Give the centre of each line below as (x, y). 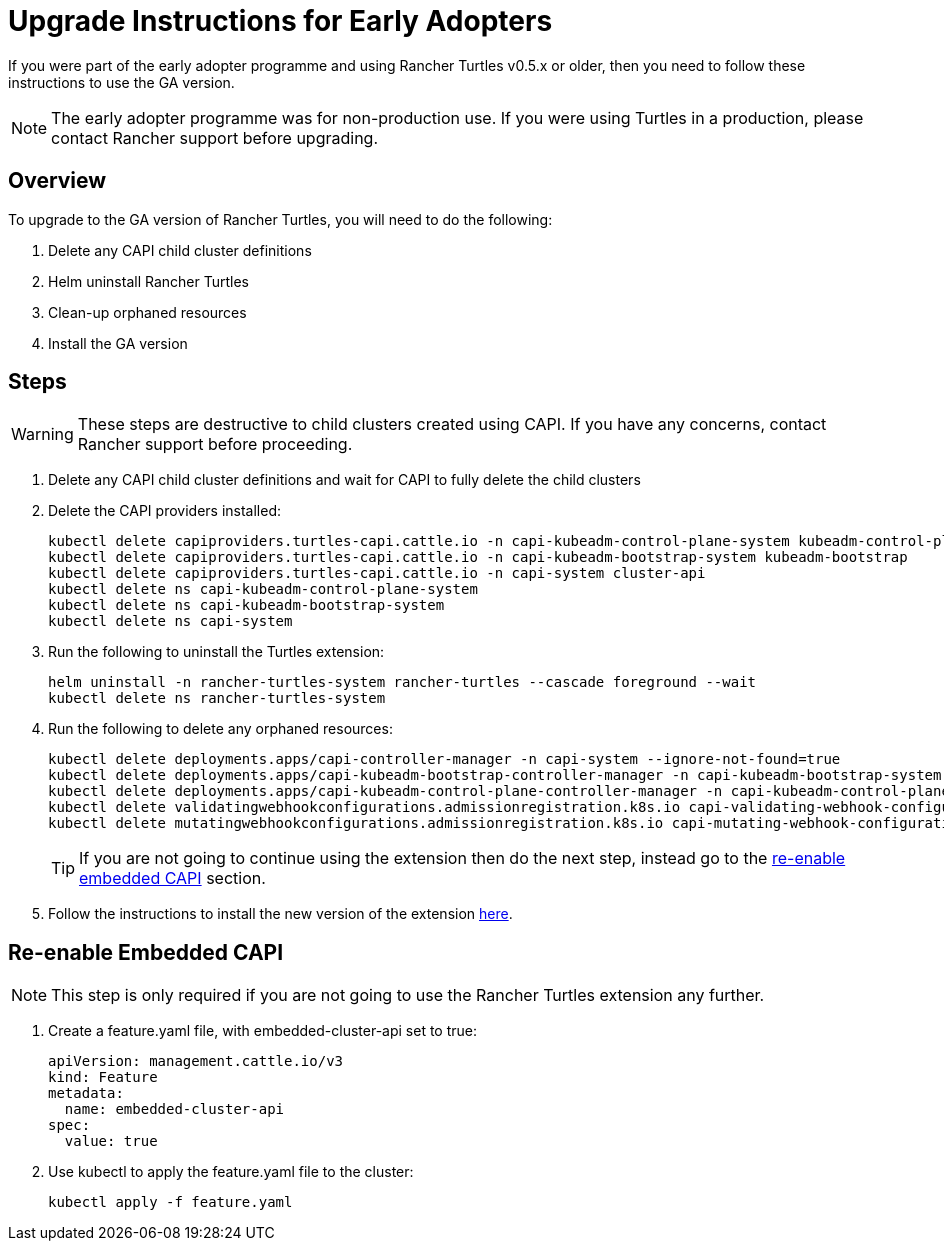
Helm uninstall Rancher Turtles (149, 281)
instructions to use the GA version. (121, 82)
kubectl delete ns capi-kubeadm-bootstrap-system (246, 605)
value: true (111, 1141)
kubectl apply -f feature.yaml (170, 1202)
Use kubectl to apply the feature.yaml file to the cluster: (231, 1172)
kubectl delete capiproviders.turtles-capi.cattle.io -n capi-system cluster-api (377, 573)
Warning (42, 434)
